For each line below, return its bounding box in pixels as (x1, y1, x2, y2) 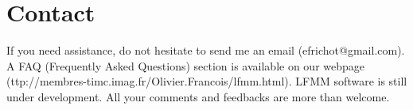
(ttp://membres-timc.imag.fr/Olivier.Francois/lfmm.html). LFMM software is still (6, 73, 407, 89)
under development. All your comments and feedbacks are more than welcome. (6, 88, 390, 104)
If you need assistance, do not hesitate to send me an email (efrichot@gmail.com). (6, 42, 405, 59)
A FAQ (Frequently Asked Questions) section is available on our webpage (6, 57, 365, 74)
